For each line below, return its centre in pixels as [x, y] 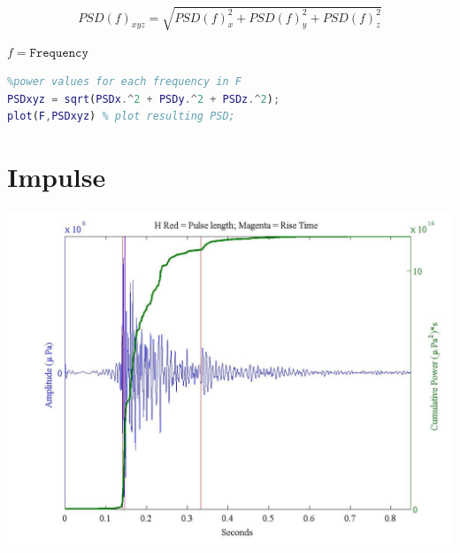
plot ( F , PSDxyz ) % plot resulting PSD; [121, 117]
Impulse [57, 177]
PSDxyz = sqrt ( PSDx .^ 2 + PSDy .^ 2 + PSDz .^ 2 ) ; [144, 99]
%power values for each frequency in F [124, 82]
